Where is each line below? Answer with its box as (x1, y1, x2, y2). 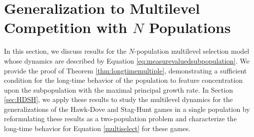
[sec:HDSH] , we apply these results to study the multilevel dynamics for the (4, 94, 233, 104)
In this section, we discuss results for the (4, 46, 127, 56)
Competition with (4, 17, 127, 37)
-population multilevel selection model (134, 46, 250, 56)
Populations (148, 17, 231, 37)
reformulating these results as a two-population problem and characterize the (4, 113, 237, 124)
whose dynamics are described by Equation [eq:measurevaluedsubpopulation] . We (4, 55, 250, 66)
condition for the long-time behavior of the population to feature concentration (4, 75, 243, 85)
